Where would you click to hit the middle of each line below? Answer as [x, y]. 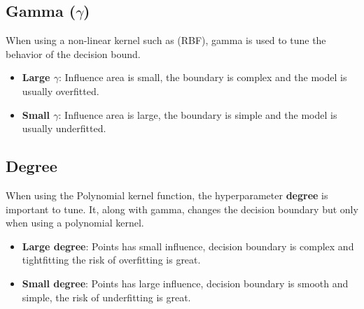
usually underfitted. [64, 128]
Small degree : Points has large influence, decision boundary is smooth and [185, 283]
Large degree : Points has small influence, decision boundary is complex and [188, 246]
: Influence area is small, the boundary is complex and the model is [203, 77]
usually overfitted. [61, 91]
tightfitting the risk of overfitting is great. [111, 260]
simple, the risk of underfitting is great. [106, 297]
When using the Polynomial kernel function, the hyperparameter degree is [167, 195]
